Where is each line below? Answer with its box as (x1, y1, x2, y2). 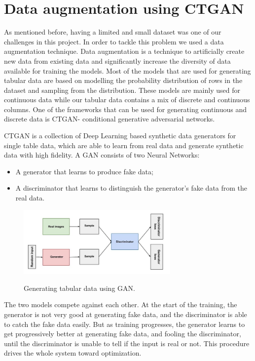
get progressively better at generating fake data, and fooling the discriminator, (4, 328, 241, 339)
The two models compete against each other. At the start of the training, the (4, 299, 237, 310)
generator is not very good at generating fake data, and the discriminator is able (4, 309, 247, 320)
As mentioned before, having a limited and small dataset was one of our (4, 27, 221, 37)
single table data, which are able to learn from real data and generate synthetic (4, 140, 244, 150)
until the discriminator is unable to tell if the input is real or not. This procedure (4, 338, 250, 348)
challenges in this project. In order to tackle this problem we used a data (4, 36, 224, 46)
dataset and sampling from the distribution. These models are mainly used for (4, 84, 240, 95)
